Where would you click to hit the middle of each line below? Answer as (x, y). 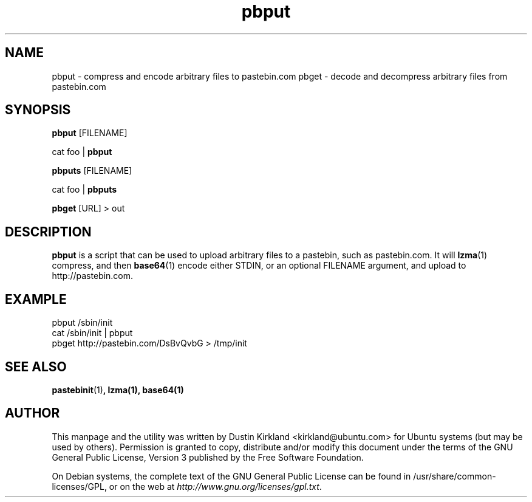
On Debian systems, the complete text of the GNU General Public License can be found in (231, 476)
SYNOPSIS (38, 110)
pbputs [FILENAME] (92, 171)
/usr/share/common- (455, 476)
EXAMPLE (36, 299)
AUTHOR (32, 413)
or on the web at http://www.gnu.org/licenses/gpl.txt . (215, 486)
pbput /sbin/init (82, 323)
